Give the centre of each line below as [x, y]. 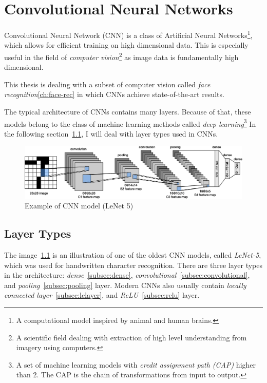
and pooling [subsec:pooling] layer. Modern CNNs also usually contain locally [125, 285]
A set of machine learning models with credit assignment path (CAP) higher [136, 364]
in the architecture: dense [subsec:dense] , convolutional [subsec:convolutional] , [127, 275]
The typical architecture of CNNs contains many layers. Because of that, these [128, 111]
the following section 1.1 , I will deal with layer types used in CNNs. [111, 133]
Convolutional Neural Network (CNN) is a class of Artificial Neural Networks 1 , [128, 34]
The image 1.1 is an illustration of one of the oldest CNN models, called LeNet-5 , [133, 255]
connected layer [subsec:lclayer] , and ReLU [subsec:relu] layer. [102, 295]
